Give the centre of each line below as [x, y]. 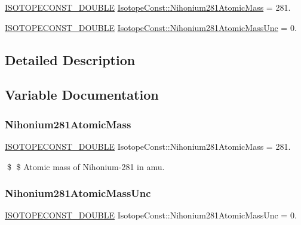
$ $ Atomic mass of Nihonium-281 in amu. [86, 166]
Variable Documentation [82, 95]
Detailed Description [70, 59]
